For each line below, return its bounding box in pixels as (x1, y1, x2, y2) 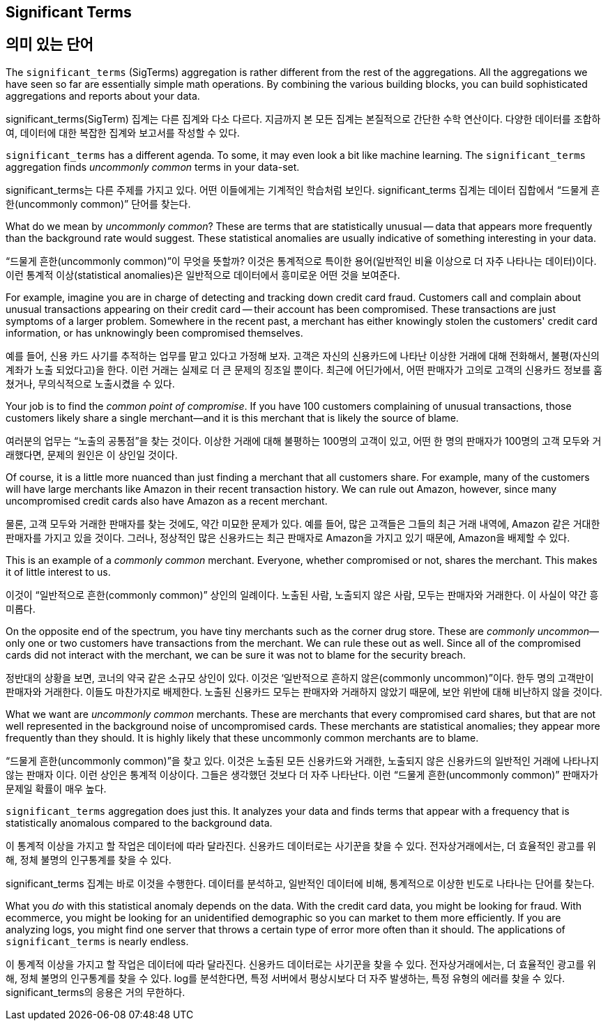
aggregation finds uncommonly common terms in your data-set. (6, 160, 300, 173)
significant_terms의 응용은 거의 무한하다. (6, 986, 185, 998)
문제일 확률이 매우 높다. (6, 782, 107, 795)
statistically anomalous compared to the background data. (6, 816, 273, 829)
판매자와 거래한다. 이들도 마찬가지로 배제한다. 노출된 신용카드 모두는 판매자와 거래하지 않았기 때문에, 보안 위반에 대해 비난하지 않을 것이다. (6, 685, 602, 698)
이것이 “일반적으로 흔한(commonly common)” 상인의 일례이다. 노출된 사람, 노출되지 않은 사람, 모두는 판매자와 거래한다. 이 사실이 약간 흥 (6, 588, 599, 601)
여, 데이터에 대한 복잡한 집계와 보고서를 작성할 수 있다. (6, 126, 240, 139)
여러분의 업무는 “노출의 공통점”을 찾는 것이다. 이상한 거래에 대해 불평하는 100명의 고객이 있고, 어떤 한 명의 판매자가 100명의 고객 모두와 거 (6, 434, 602, 447)
